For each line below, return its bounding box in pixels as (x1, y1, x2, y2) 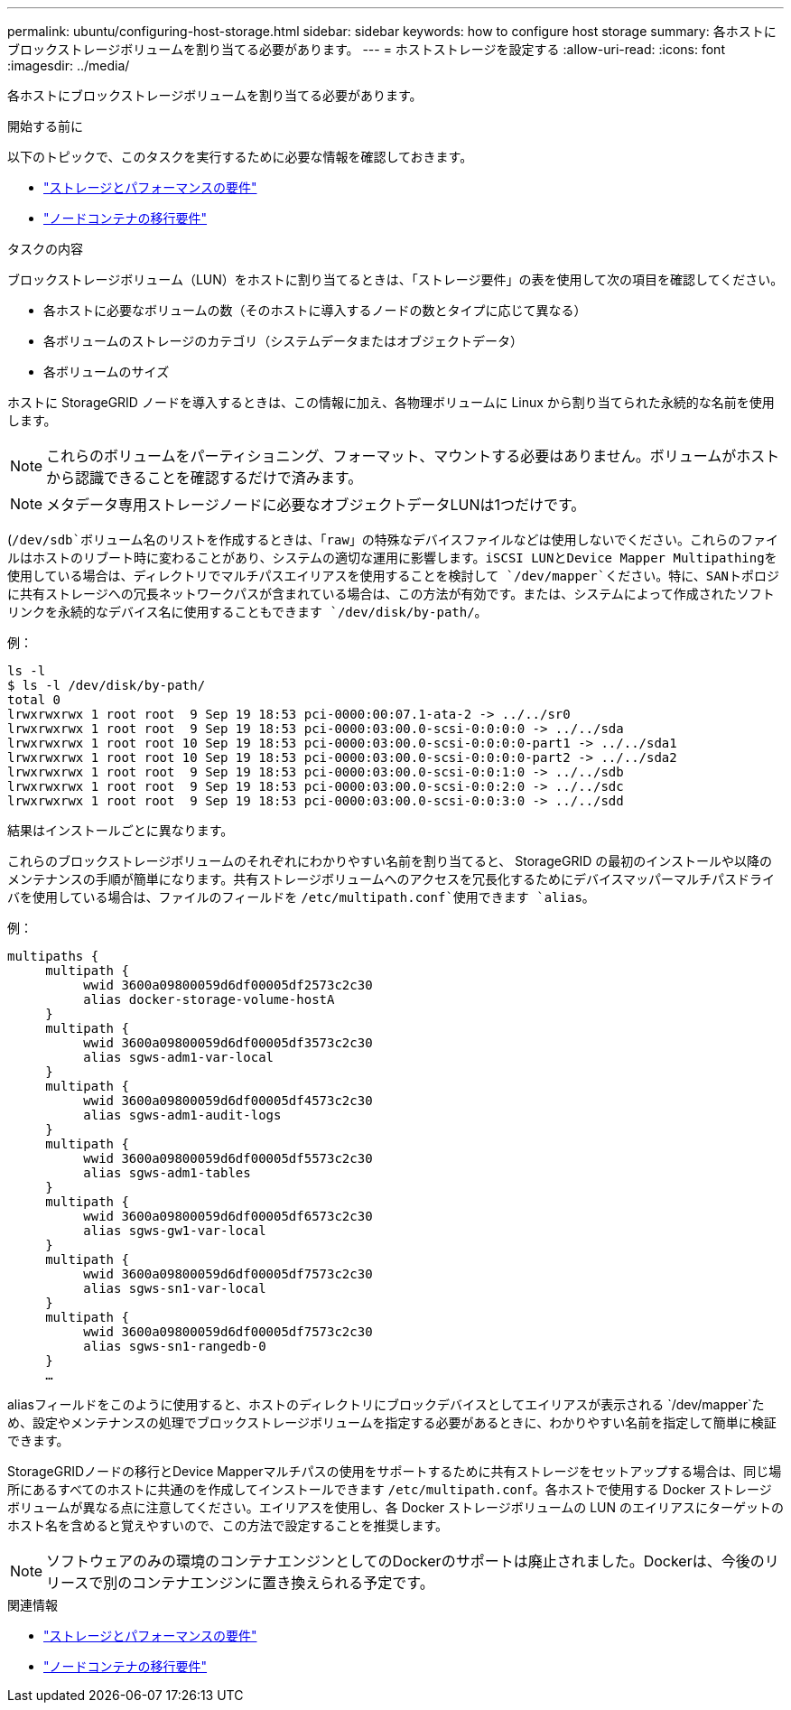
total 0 (7, 692, 61, 707)
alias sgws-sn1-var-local (83, 1281, 266, 1296)
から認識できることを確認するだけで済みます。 (46, 469, 363, 487)
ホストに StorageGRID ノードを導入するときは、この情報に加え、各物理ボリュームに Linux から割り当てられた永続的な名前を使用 (7, 395, 775, 410)
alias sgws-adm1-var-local (83, 1050, 275, 1064)
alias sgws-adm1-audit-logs (83, 1108, 282, 1122)
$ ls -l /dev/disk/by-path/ (7, 678, 206, 692)
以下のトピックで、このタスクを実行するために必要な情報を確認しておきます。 (7, 149, 473, 164)
